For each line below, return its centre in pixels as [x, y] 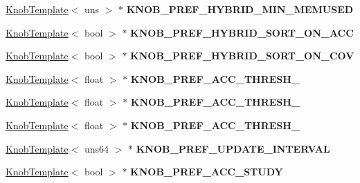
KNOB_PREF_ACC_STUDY [207, 172]
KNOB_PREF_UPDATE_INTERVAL [233, 148]
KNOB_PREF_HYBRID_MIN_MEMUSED [240, 9]
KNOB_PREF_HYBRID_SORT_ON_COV [242, 56]
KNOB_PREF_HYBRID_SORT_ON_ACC [242, 32]
